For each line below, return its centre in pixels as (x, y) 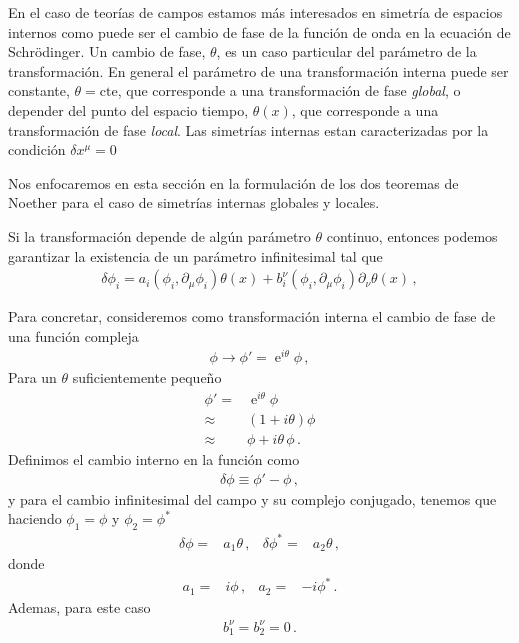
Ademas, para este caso (79, 606)
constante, (39, 90)
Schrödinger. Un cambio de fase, (107, 51)
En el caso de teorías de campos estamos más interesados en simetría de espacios (255, 12)
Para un (32, 377)
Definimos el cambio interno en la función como (154, 459)
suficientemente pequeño (147, 377)
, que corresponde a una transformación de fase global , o (289, 90)
